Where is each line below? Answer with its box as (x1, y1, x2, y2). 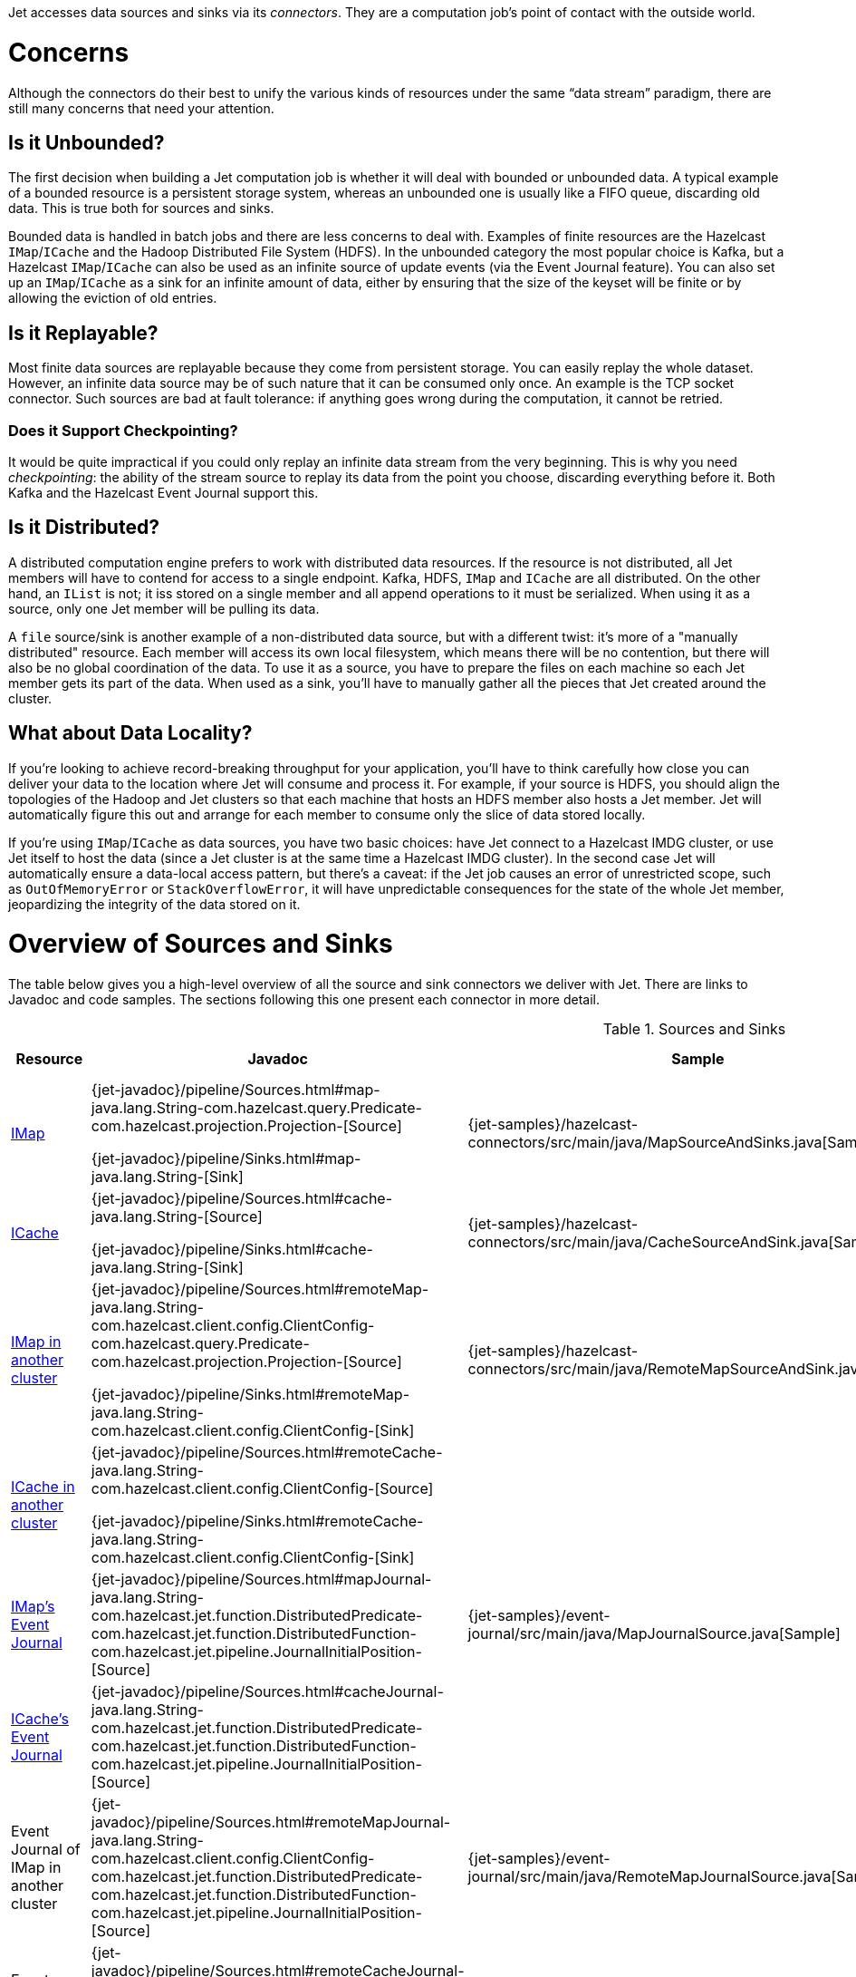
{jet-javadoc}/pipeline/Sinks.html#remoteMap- (91, 1385, 409, 1404)
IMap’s (11, 1597, 55, 1616)
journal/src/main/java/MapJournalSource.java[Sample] (467, 1624, 841, 1643)
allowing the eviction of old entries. (8, 290, 217, 306)
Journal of (11, 1840, 81, 1859)
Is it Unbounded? (8, 131, 165, 154)
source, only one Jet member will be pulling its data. (8, 600, 320, 616)
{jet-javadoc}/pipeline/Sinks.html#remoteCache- (91, 1512, 424, 1531)
